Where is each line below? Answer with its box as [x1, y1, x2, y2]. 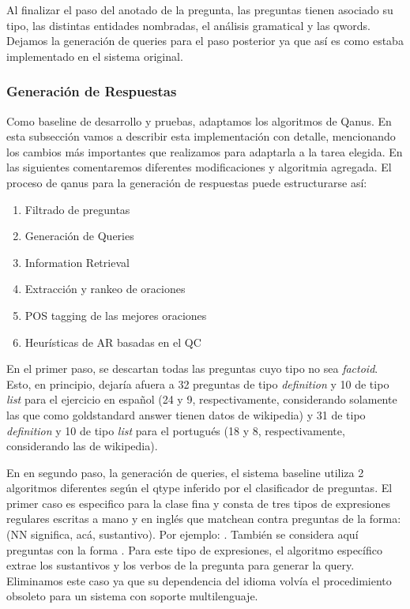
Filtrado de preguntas [24, 201, 130, 217]
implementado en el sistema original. [6, 47, 183, 64]
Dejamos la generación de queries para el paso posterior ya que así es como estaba [6, 32, 404, 49]
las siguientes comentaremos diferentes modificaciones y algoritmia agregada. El [6, 159, 392, 175]
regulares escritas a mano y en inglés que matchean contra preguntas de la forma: [6, 510, 401, 527]
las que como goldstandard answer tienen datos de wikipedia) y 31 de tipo [6, 406, 366, 423]
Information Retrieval [24, 254, 130, 270]
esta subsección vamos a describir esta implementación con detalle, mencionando [6, 128, 396, 145]
